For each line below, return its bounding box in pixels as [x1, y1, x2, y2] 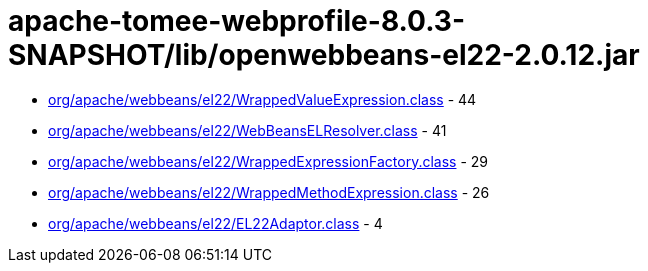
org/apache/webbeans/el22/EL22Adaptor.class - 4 [48, 214, 383, 232]
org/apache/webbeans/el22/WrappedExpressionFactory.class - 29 [48, 152, 488, 170]
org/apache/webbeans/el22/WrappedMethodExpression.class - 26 [48, 183, 490, 201]
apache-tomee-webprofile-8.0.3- [8, 4, 466, 38]
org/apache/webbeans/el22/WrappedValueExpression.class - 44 [48, 90, 477, 108]
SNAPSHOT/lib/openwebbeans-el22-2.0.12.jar [8, 38, 640, 72]
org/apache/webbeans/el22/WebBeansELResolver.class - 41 [48, 121, 447, 139]
